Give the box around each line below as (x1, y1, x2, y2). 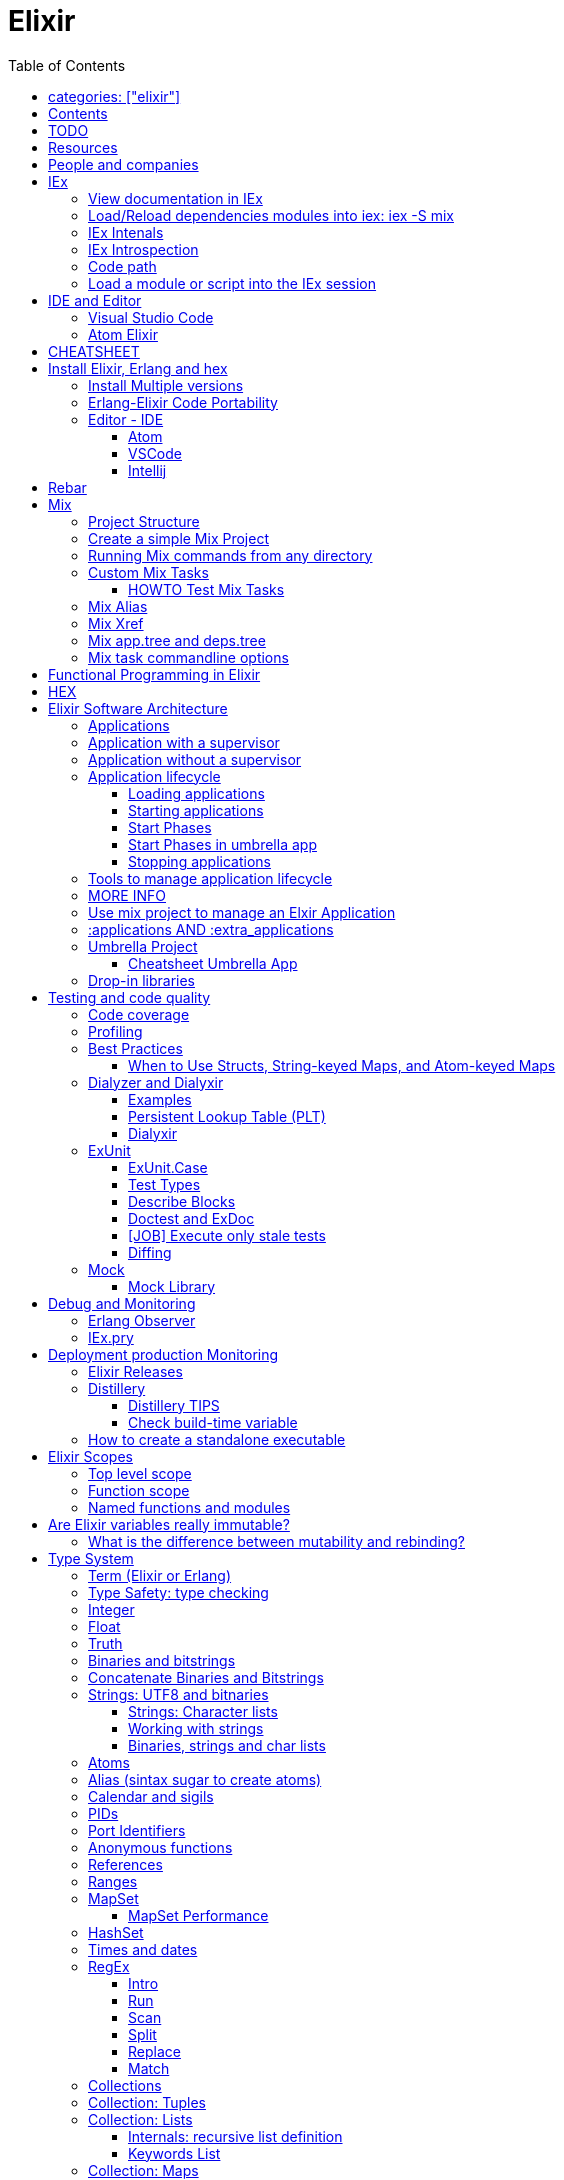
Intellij (128, 461, 167, 479)
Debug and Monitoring (48, 1294, 196, 1312)
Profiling (88, 1022, 143, 1040)
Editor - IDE (88, 410, 164, 428)
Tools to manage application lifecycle (88, 869, 333, 887)
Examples (128, 1090, 192, 1108)
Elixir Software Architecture (48, 699, 228, 717)
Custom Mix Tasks (88, 563, 209, 581)
